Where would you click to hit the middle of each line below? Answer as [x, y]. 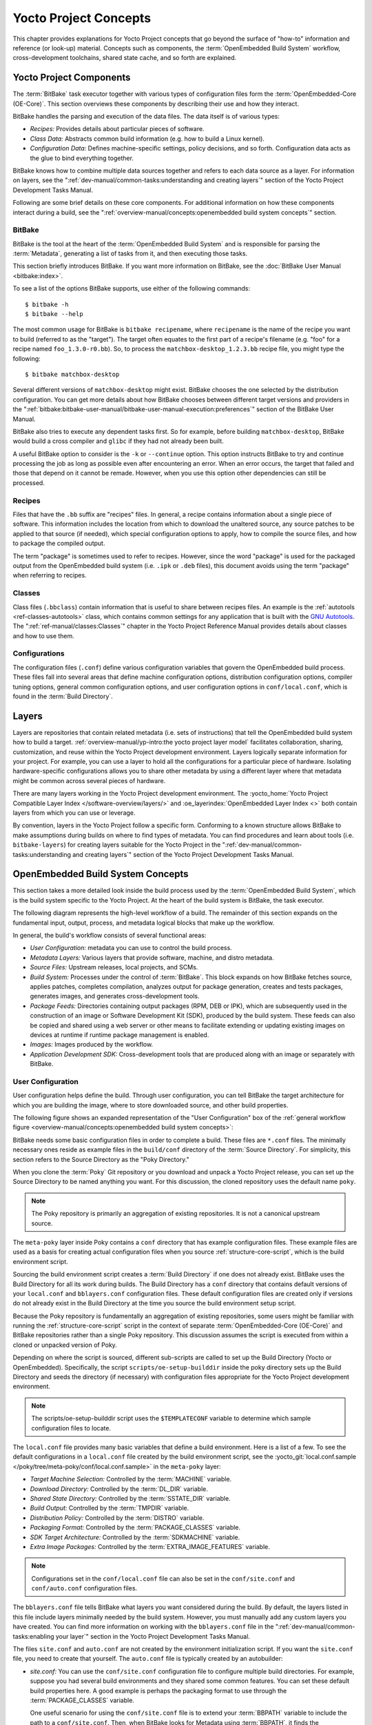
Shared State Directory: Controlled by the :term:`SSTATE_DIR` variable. [130, 1498]
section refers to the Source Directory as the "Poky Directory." [101, 1159]
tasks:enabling [33, 1636]
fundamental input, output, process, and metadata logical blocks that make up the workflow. [144, 923]
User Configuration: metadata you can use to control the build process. [131, 948]
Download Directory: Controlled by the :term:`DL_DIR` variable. [119, 1489]
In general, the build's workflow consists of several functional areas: [110, 936]
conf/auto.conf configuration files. [84, 1588]
